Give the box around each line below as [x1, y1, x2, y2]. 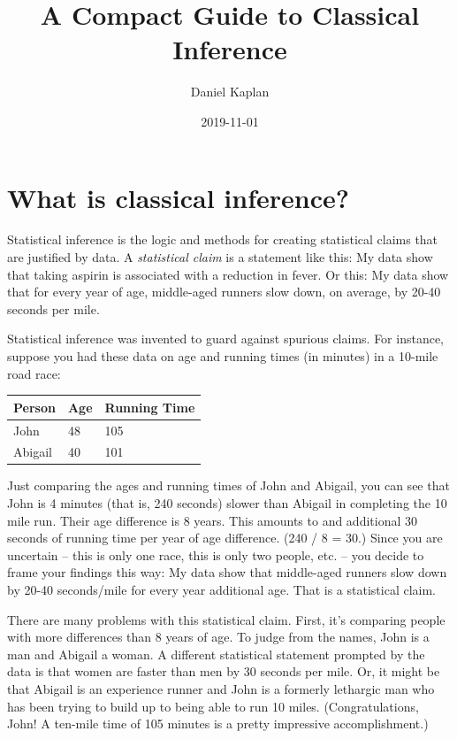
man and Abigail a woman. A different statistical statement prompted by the [7, 644, 425, 663]
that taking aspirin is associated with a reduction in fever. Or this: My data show [7, 265, 449, 283]
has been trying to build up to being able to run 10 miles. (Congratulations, [7, 697, 419, 715]
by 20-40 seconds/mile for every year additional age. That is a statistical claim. [7, 581, 437, 599]
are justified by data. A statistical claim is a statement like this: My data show [7, 248, 433, 266]
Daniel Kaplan [190, 82, 270, 101]
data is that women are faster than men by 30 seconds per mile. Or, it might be [7, 662, 440, 681]
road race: [7, 364, 61, 382]
